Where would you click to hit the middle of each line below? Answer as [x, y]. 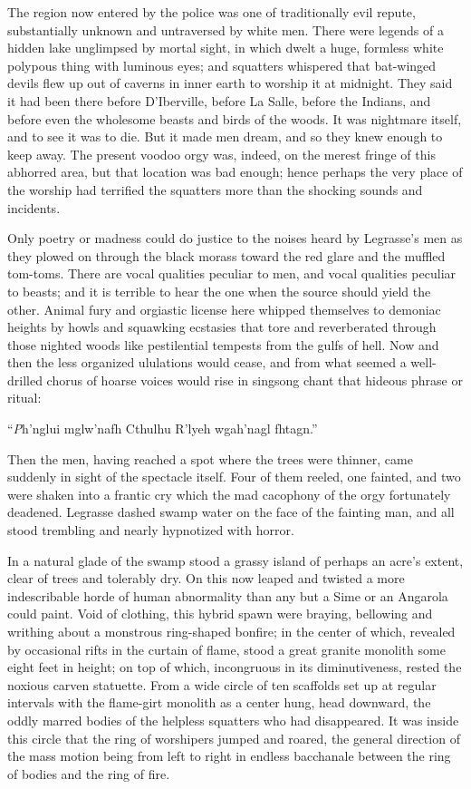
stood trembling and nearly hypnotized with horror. [151, 530]
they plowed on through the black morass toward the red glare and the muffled [226, 255]
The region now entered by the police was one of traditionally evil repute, [211, 12]
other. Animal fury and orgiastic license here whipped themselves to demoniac [224, 309]
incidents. [34, 207]
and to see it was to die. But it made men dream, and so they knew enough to [225, 136]
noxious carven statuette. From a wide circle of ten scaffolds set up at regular [222, 684]
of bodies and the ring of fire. [89, 773]
